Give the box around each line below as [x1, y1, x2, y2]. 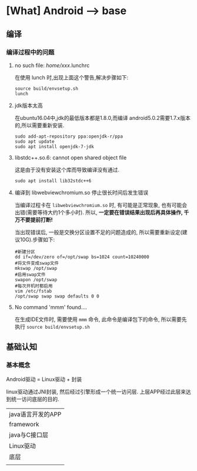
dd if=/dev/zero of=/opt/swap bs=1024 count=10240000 [14, 254, 149, 260]
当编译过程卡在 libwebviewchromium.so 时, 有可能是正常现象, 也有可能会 [14, 201, 187, 208]
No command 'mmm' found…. [14, 303, 87, 310]
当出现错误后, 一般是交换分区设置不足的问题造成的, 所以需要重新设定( [14, 228, 182, 236]
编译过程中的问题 [6, 48, 55, 56]
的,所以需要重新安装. [14, 122, 65, 129]
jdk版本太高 [14, 102, 43, 109]
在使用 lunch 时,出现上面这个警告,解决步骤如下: [14, 74, 128, 81]
